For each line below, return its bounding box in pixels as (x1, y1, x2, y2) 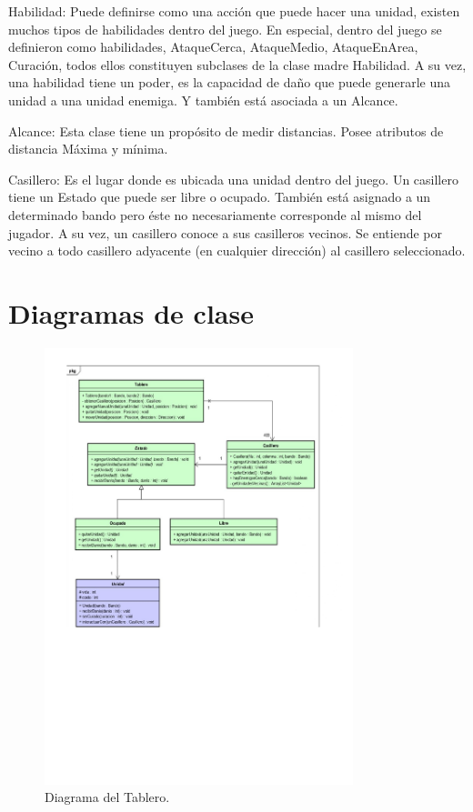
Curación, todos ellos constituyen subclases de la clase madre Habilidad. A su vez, (8, 55, 467, 74)
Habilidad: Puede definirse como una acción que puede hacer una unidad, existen (8, 2, 460, 20)
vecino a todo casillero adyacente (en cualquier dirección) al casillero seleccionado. (8, 241, 466, 260)
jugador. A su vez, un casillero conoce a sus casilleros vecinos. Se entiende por (8, 223, 443, 242)
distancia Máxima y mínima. (8, 139, 168, 158)
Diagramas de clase (8, 294, 254, 331)
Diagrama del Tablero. (45, 787, 170, 807)
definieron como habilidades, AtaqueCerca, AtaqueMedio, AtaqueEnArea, (8, 37, 418, 56)
